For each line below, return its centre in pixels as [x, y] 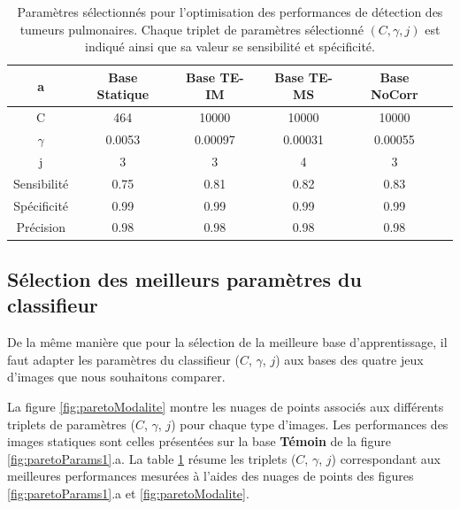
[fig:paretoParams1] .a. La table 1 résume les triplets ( [152, 458]
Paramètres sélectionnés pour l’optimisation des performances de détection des [230, 12]
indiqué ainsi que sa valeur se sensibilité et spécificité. [230, 46]
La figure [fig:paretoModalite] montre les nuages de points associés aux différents [226, 406]
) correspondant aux [386, 458]
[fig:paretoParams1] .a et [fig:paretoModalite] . [128, 493]
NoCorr [395, 94]
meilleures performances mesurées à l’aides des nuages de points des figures [211, 476]
